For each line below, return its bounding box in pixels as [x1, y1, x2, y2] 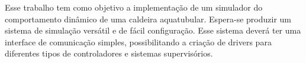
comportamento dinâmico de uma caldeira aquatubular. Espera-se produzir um [5, 12, 292, 25]
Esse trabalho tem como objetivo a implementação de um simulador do [5, 1, 263, 13]
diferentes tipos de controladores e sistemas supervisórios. [5, 47, 213, 59]
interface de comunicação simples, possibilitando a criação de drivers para [5, 35, 272, 48]
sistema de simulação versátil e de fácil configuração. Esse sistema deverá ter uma [5, 24, 301, 37]
